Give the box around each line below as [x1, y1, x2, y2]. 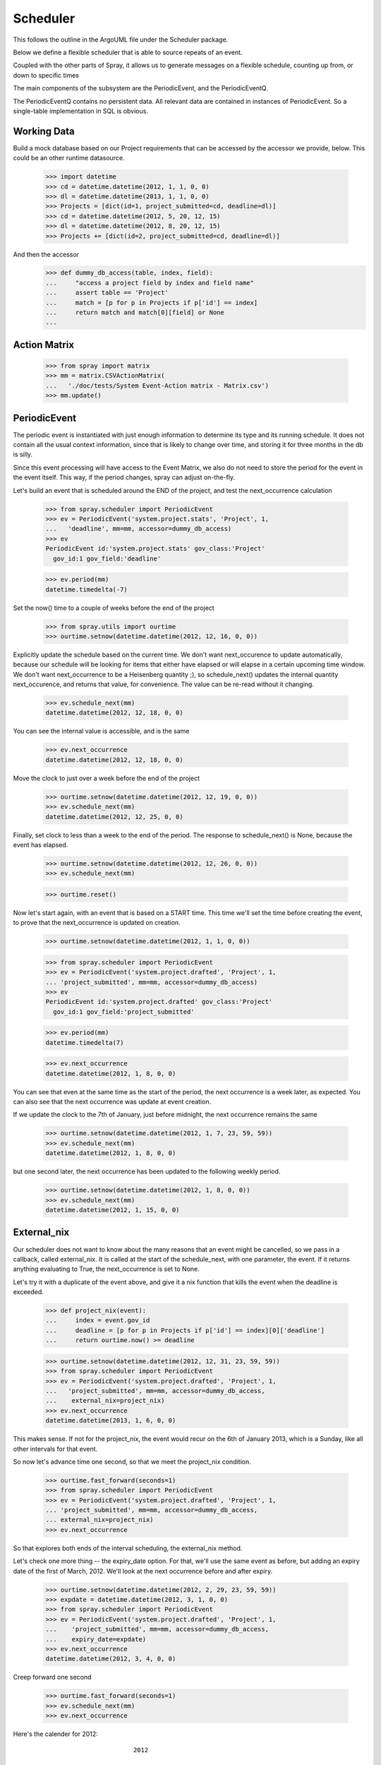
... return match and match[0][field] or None [45, 309, 225, 317]
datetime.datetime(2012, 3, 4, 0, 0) [45, 1655, 176, 1663]
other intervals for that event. [13, 1444, 98, 1453]
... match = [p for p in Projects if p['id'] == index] [45, 299, 258, 306]
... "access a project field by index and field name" [45, 279, 254, 287]
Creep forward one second [13, 1673, 92, 1682]
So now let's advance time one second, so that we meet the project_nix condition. [13, 1457, 252, 1466]
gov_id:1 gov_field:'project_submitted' [53, 1007, 195, 1016]
